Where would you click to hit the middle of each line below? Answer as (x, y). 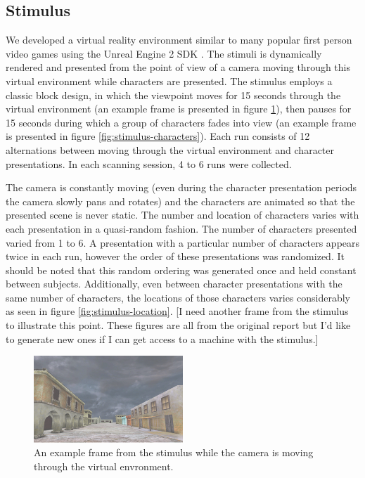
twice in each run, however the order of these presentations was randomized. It (175, 256)
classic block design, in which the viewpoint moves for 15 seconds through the (173, 95)
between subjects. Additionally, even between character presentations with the (174, 284)
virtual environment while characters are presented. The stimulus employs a (169, 80)
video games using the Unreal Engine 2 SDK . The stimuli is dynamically (164, 53)
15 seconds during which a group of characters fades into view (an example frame (181, 122)
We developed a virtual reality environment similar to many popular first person (179, 40)
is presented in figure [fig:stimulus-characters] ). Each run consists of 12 (158, 136)
